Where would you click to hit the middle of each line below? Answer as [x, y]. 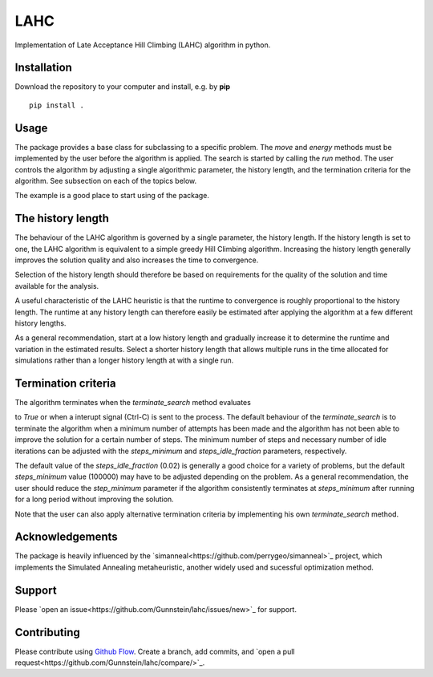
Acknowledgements [66, 537]
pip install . [57, 105]
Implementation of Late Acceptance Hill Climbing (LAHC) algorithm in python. [143, 45]
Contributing [47, 632]
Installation [43, 68]
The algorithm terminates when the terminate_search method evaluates [133, 403]
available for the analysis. [57, 286]
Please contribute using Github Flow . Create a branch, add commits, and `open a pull [155, 651]
